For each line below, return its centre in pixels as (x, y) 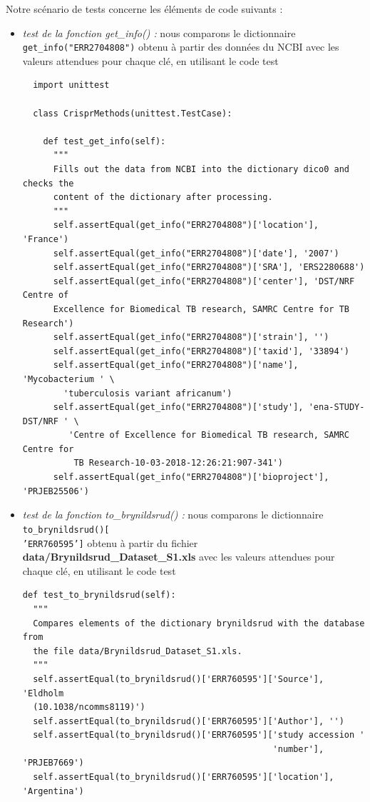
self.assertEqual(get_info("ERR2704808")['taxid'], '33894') (201, 351)
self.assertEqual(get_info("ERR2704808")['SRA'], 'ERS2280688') (209, 267)
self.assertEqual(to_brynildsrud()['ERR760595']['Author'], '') (189, 721)
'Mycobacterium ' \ (68, 379)
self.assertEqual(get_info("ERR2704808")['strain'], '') (191, 337)
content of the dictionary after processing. (163, 197)
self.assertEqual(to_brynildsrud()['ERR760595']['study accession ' (199, 735)
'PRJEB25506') (56, 491)
